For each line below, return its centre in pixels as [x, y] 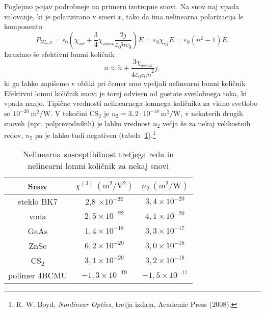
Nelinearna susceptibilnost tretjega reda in [98, 154]
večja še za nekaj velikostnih [206, 123]
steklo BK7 [38, 202]
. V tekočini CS [75, 113]
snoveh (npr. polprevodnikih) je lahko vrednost [77, 123]
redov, [14, 135]
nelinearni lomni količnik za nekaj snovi [98, 166]
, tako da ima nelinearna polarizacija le [182, 16]
